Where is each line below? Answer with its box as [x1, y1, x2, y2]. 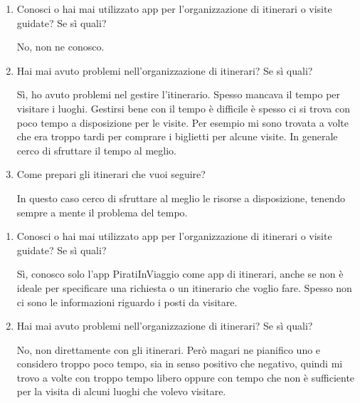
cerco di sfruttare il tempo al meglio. [16, 142, 176, 157]
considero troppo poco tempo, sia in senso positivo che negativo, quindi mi [16, 356, 343, 371]
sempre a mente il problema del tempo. [16, 204, 188, 219]
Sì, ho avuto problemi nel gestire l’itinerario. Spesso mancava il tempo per [16, 87, 341, 102]
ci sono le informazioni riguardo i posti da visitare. [16, 294, 238, 309]
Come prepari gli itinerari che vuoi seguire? [16, 167, 206, 182]
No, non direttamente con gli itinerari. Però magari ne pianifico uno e [16, 342, 321, 357]
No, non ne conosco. [16, 39, 105, 54]
